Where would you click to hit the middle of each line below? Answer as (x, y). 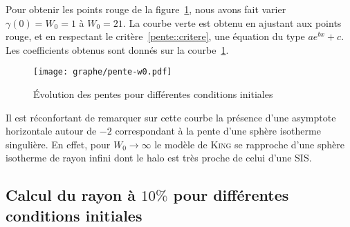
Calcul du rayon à (71, 195)
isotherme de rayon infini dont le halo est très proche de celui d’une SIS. (159, 158)
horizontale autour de (51, 131)
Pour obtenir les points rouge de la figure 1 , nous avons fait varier (146, 9)
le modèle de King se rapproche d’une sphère (249, 144)
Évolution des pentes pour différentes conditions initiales (153, 94)
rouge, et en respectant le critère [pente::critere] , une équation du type (155, 36)
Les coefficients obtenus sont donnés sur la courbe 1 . (117, 49)
